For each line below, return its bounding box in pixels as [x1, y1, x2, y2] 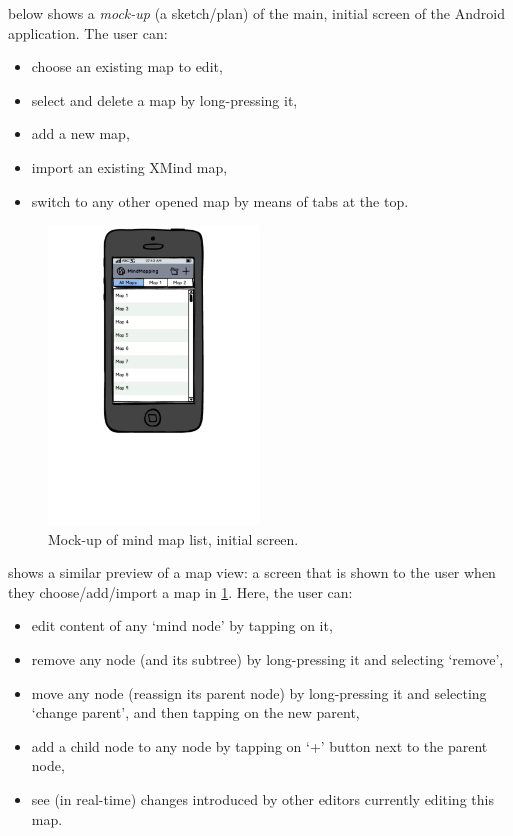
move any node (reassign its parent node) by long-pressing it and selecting [31, 682, 487, 703]
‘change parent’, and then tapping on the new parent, [31, 702, 360, 723]
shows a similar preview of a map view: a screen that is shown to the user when [8, 562, 496, 583]
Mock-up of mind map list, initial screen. [48, 528, 299, 549]
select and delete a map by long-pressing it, [31, 89, 298, 110]
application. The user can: [8, 22, 168, 43]
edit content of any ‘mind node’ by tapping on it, [31, 615, 333, 636]
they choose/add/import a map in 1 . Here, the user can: [8, 581, 353, 602]
